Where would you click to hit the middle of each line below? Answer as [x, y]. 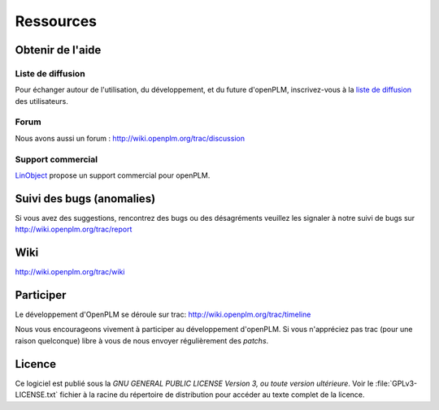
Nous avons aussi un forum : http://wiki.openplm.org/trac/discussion [130, 138]
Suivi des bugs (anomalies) [85, 199]
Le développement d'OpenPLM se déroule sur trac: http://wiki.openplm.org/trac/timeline [163, 315]
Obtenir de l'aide [58, 50]
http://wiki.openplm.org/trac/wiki [70, 272]
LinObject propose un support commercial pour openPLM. [113, 175]
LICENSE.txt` [37, 395]
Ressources [56, 21]
